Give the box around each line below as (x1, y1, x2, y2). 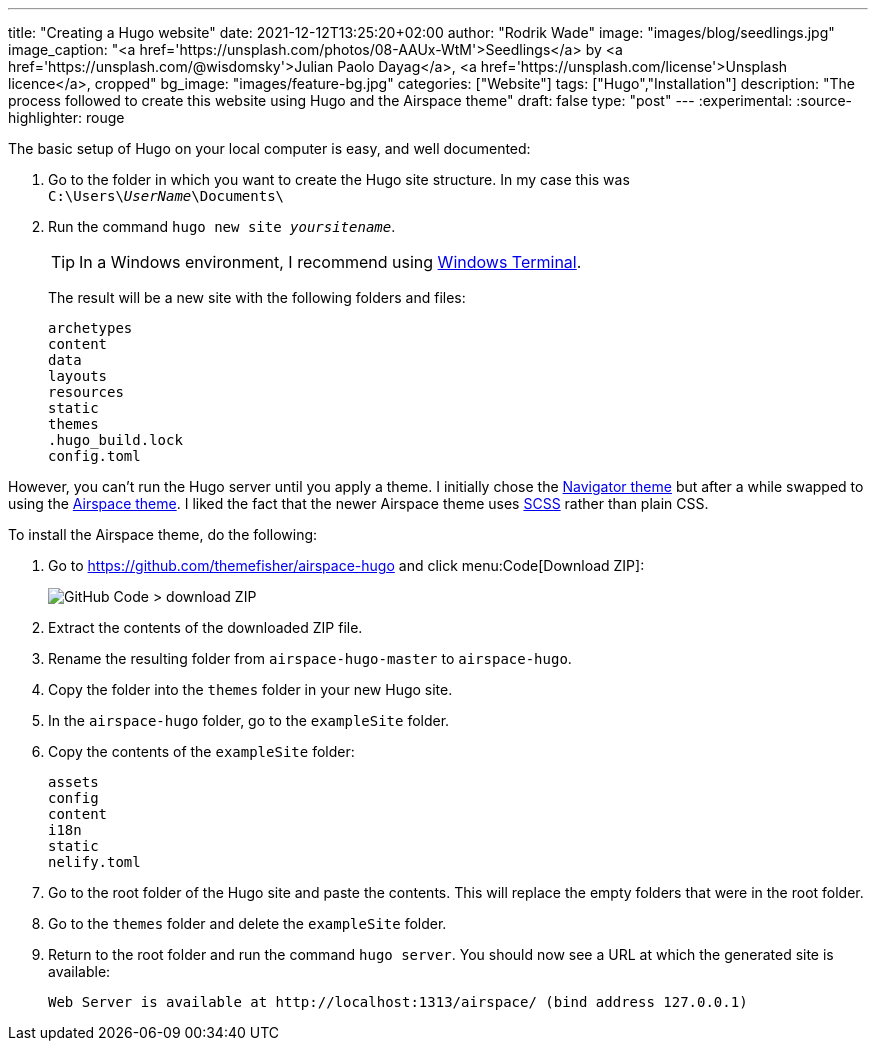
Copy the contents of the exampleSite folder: (48, 743, 355, 760)
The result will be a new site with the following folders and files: (48, 289, 466, 306)
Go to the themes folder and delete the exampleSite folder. (48, 915, 447, 932)
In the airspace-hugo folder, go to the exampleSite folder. (48, 712, 450, 729)
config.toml (48, 448, 141, 464)
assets (48, 774, 99, 790)
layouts (48, 368, 108, 384)
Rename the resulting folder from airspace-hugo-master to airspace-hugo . (48, 650, 572, 667)
